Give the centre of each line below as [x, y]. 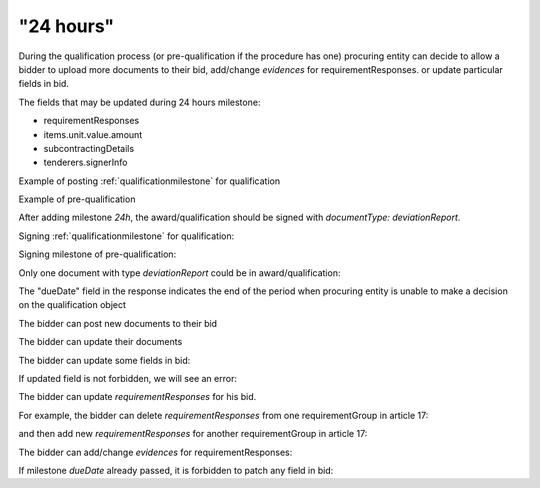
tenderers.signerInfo [85, 162]
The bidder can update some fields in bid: [104, 360]
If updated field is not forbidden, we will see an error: [127, 378]
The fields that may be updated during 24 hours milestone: [139, 102]
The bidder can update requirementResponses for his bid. [137, 397]
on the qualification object [72, 305]
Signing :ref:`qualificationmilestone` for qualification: [126, 236]
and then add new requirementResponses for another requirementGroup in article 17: [193, 434]
